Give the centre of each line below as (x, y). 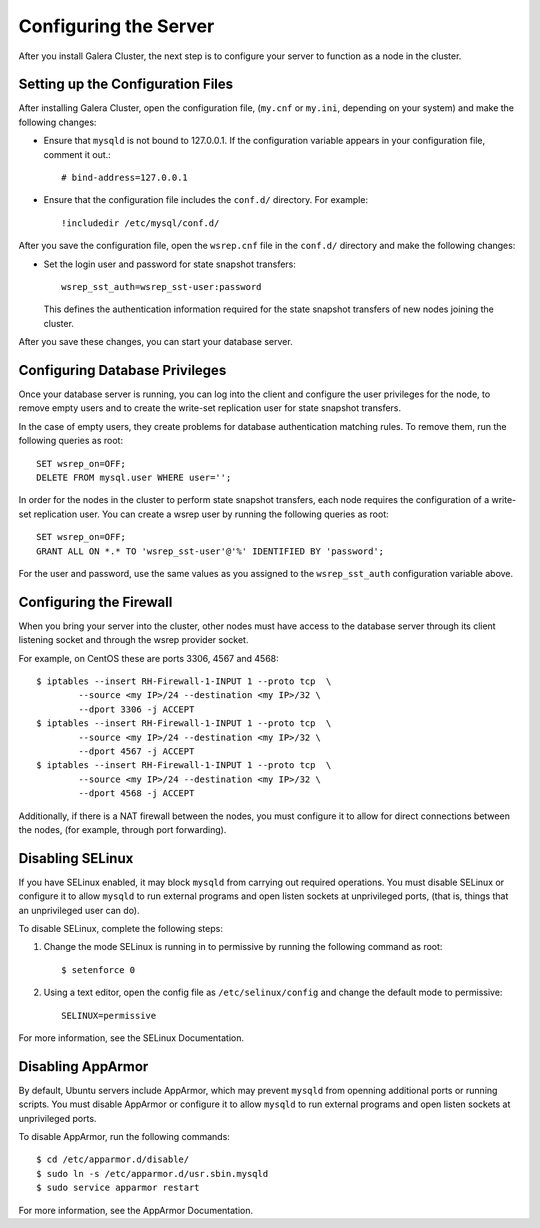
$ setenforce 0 (98, 969)
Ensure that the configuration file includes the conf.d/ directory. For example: (206, 200)
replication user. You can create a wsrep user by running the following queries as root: (211, 514)
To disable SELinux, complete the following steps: (121, 929)
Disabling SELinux (76, 858)
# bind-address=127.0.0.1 (125, 178)
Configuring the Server (116, 26)
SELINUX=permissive (109, 1015)
